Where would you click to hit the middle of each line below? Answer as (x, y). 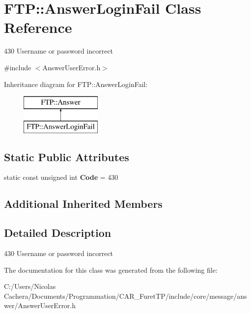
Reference (38, 27)
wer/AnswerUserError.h (40, 305)
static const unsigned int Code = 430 (61, 177)
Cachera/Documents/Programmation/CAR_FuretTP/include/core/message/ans (125, 296)
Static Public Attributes (67, 157)
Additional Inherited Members (83, 204)
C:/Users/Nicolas (30, 286)
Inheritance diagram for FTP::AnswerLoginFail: (76, 84)
